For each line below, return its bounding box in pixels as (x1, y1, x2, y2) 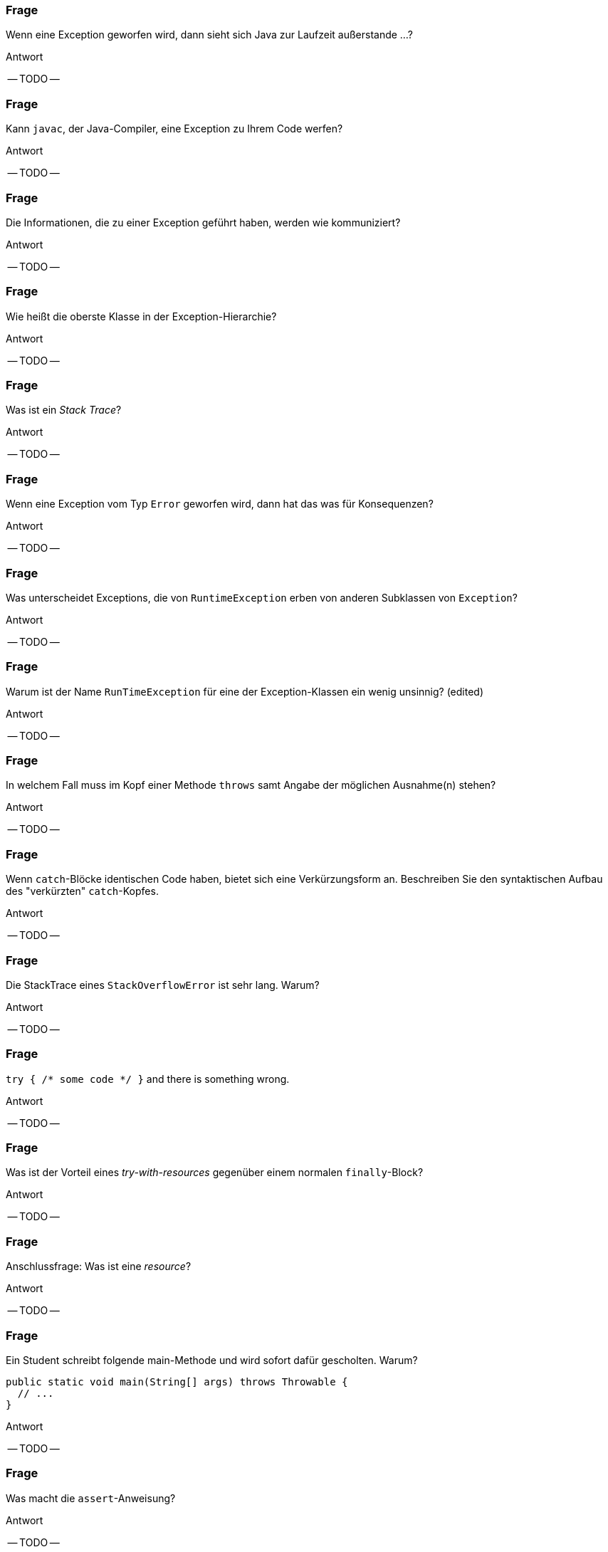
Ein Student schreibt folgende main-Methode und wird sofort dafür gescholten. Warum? (6, 1353, 418, 1366)
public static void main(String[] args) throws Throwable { (6, 1375, 348, 1388)
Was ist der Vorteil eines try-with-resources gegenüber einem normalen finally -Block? (6, 1166, 424, 1179)
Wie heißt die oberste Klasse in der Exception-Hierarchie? (6, 310, 277, 323)
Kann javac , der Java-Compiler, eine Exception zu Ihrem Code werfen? (6, 122, 343, 135)
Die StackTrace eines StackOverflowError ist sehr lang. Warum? (6, 978, 320, 991)
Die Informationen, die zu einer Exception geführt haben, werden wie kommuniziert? (6, 216, 401, 229)
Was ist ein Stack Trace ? (6, 404, 122, 416)
